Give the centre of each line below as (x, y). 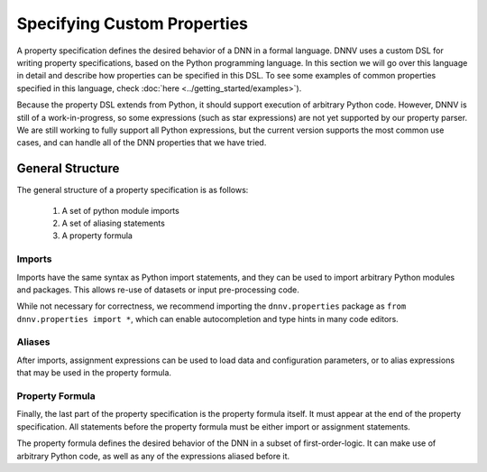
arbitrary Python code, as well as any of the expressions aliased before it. (153, 456)
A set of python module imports (120, 210)
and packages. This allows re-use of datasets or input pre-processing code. (158, 290)
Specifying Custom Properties (132, 23)
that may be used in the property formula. (94, 373)
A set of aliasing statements (114, 223)
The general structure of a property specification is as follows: (133, 190)
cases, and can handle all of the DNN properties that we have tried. (142, 143)
